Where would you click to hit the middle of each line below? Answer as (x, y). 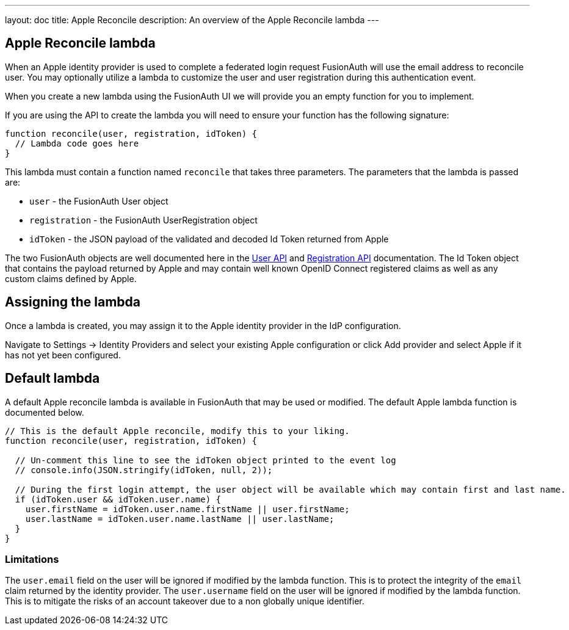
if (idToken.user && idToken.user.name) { (118, 499)
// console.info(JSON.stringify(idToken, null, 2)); (144, 470)
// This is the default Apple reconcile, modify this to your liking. (177, 431)
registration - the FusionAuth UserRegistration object (143, 220)
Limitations (32, 559)
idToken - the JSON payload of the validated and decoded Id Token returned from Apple (209, 239)
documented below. (45, 412)
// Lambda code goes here (77, 143)
